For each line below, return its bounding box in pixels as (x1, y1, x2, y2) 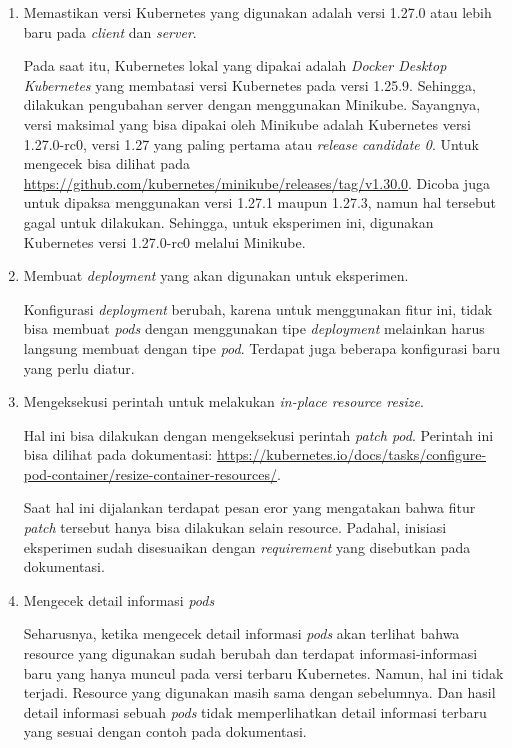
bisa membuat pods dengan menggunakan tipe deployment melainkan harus (23, 318, 485, 339)
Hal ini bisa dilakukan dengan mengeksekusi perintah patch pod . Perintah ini (23, 424, 494, 445)
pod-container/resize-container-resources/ (23, 463, 277, 484)
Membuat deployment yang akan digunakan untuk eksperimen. (23, 265, 409, 286)
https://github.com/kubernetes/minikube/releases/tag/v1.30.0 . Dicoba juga (23, 172, 490, 193)
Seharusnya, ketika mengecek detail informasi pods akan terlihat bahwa (23, 623, 460, 644)
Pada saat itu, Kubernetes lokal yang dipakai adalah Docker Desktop (23, 55, 447, 76)
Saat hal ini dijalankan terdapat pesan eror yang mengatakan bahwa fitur (23, 497, 476, 518)
